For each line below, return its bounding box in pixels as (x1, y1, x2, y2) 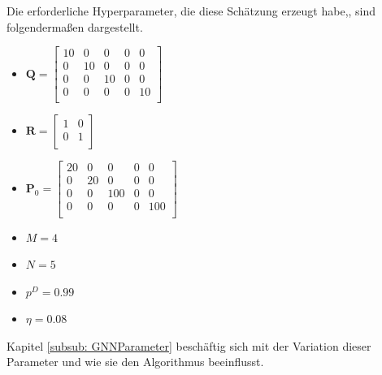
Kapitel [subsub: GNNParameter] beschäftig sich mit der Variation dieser (7, 337, 371, 354)
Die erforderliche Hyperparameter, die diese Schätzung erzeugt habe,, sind (7, 2, 376, 19)
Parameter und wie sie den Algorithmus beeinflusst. (7, 353, 264, 370)
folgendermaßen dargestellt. (7, 18, 143, 35)
